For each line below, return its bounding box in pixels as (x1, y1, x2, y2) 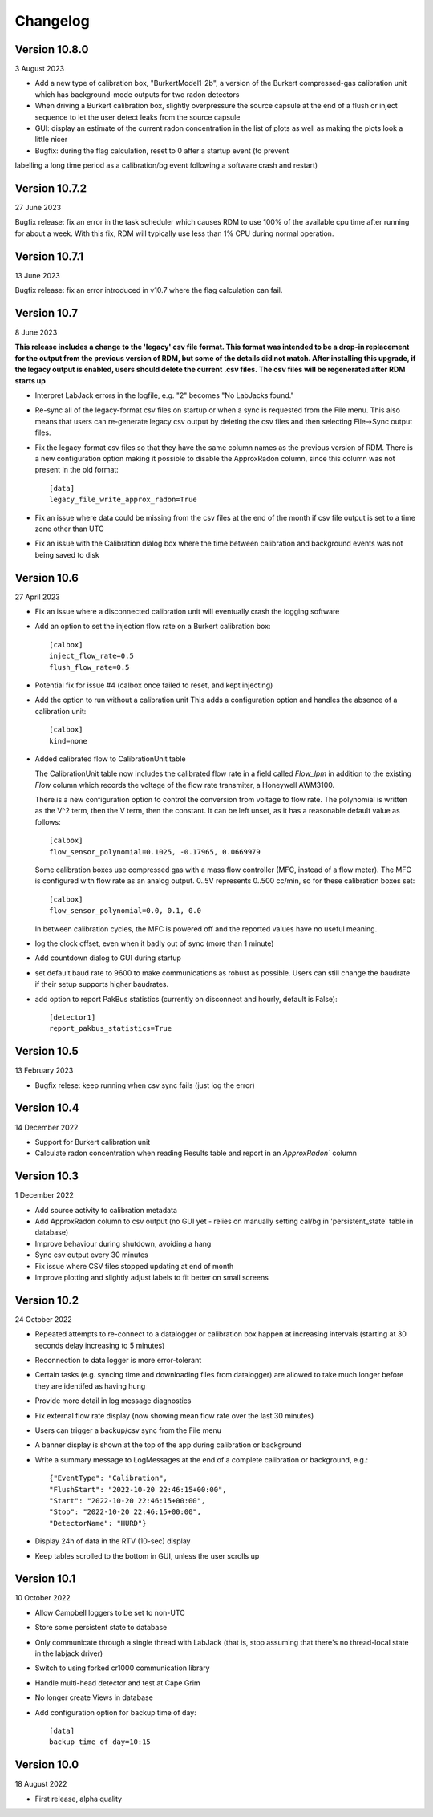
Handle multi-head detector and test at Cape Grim (34, 1677, 200, 1688)
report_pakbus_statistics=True (49, 1024, 172, 1033)
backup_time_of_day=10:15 (49, 1738, 152, 1746)
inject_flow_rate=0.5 (49, 651, 134, 661)
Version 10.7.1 (14, 249, 84, 263)
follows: (34, 817, 61, 826)
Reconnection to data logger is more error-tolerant (34, 1356, 202, 1365)
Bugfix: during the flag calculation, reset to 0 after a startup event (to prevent (34, 145, 289, 156)
